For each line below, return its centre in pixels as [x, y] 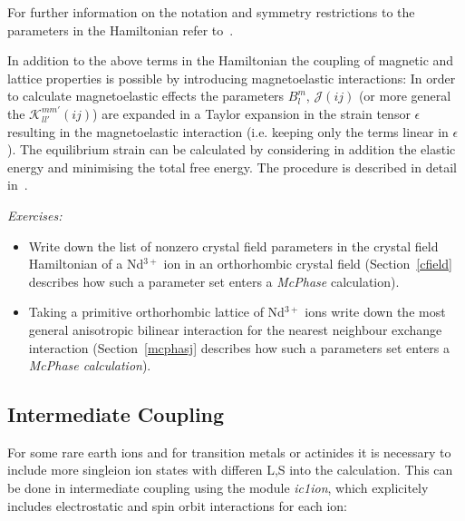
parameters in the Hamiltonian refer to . [121, 29]
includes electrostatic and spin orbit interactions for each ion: [177, 505]
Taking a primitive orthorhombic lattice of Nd [156, 312]
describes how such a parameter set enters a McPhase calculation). [214, 281]
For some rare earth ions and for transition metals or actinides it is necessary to [229, 452]
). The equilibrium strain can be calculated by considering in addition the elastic [232, 149]
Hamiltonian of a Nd [86, 264]
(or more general [405, 96]
